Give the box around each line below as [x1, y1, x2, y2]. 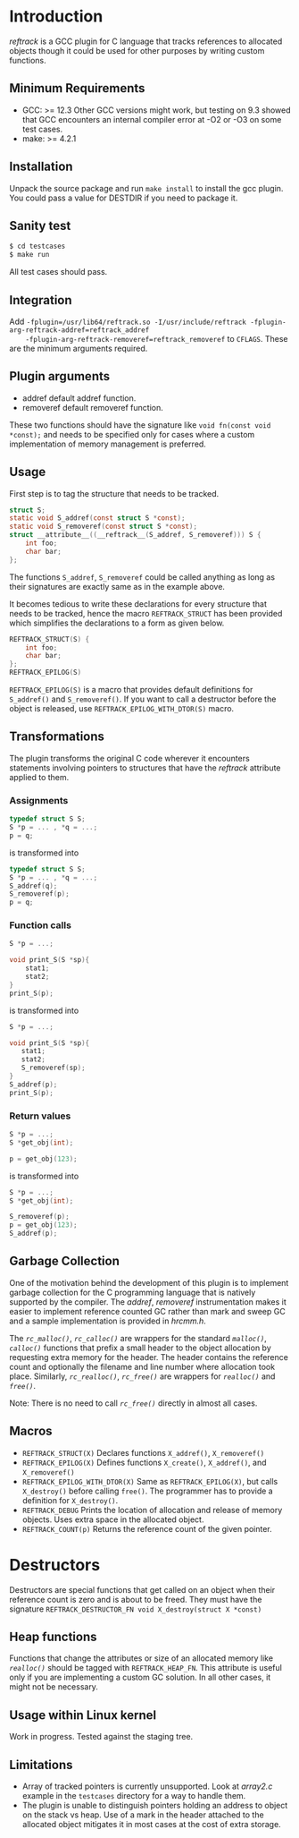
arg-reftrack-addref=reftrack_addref [9, 325, 150, 335]
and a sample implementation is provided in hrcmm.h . [9, 1315, 207, 1326]
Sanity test [9, 217, 71, 234]
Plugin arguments [9, 369, 110, 384]
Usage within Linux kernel [9, 1707, 157, 1723]
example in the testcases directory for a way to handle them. [21, 1791, 246, 1801]
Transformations [9, 729, 105, 745]
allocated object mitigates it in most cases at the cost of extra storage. [21, 1819, 281, 1830]
